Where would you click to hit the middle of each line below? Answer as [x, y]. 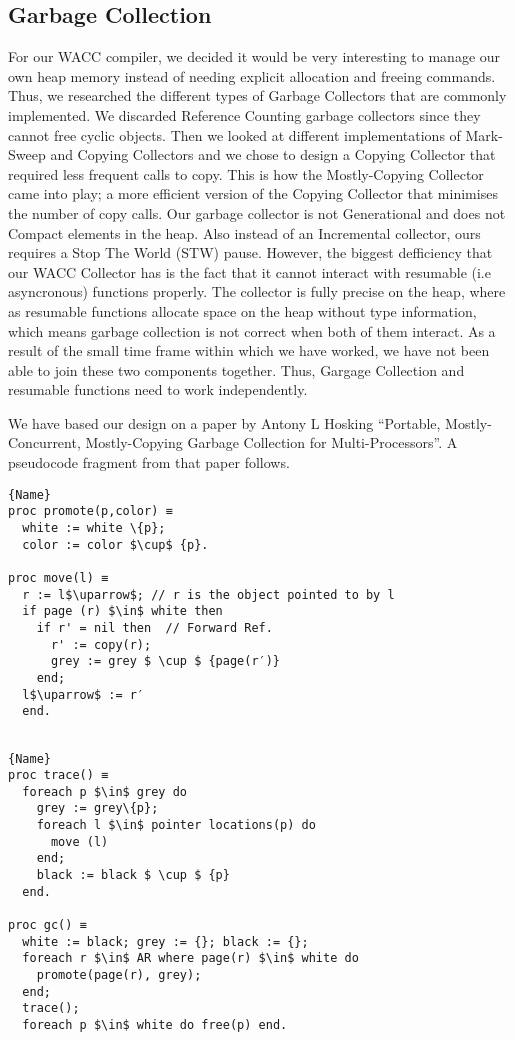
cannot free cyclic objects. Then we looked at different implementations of [234, 134]
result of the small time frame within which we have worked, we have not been [249, 350]
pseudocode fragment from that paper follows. [149, 462]
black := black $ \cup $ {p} [133, 875]
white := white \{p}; [94, 527]
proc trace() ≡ [58, 775]
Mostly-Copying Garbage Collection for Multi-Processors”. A [271, 442]
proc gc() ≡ [47, 925]
